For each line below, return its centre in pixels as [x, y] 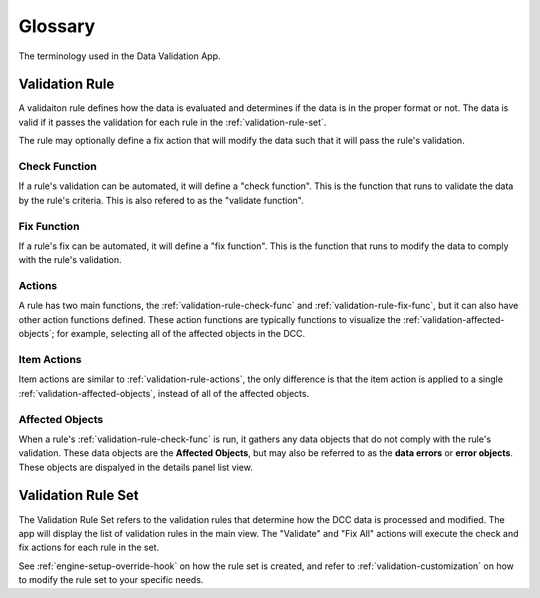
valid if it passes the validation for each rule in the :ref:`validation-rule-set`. [172, 122]
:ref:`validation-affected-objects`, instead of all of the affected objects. [164, 393]
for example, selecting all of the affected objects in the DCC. [181, 334]
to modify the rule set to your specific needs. [111, 580]
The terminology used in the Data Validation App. [119, 56]
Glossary [57, 26]
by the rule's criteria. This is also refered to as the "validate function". [161, 200]
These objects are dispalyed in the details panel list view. [136, 467]
